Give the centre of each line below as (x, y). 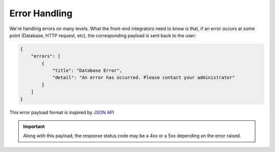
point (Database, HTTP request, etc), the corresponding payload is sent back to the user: (103, 35)
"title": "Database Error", (87, 71)
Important (34, 126)
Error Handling (41, 13)
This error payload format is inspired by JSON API (62, 112)
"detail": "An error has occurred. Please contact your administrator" (144, 78)
